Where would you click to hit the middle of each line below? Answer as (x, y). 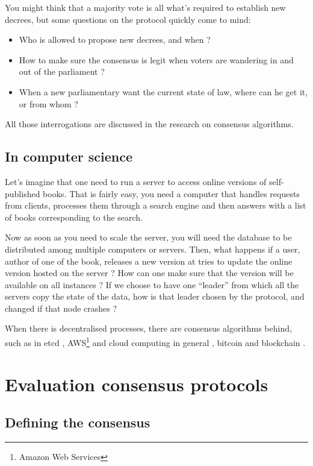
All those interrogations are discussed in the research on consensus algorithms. (149, 124)
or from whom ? (48, 103)
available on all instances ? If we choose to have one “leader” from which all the (152, 284)
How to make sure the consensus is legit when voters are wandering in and (156, 59)
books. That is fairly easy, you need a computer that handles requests (171, 193)
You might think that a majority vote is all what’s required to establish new (145, 7)
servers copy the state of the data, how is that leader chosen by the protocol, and (155, 296)
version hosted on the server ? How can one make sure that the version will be (149, 273)
